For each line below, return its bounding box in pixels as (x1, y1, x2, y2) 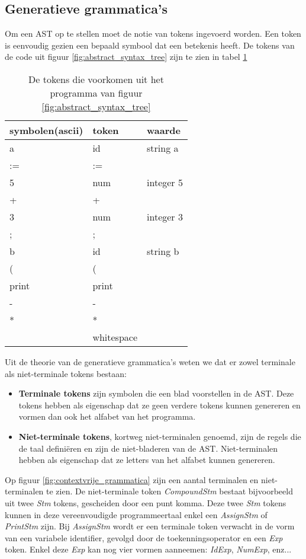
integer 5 (147, 175, 183, 189)
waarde (147, 123, 181, 137)
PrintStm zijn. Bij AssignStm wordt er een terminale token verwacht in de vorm (5, 520, 295, 532)
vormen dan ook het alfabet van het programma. (18, 410, 196, 423)
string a (147, 140, 179, 155)
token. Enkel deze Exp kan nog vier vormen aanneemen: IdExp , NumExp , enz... (5, 543, 292, 555)
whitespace (92, 330, 138, 344)
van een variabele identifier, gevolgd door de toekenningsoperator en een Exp (5, 531, 283, 544)
